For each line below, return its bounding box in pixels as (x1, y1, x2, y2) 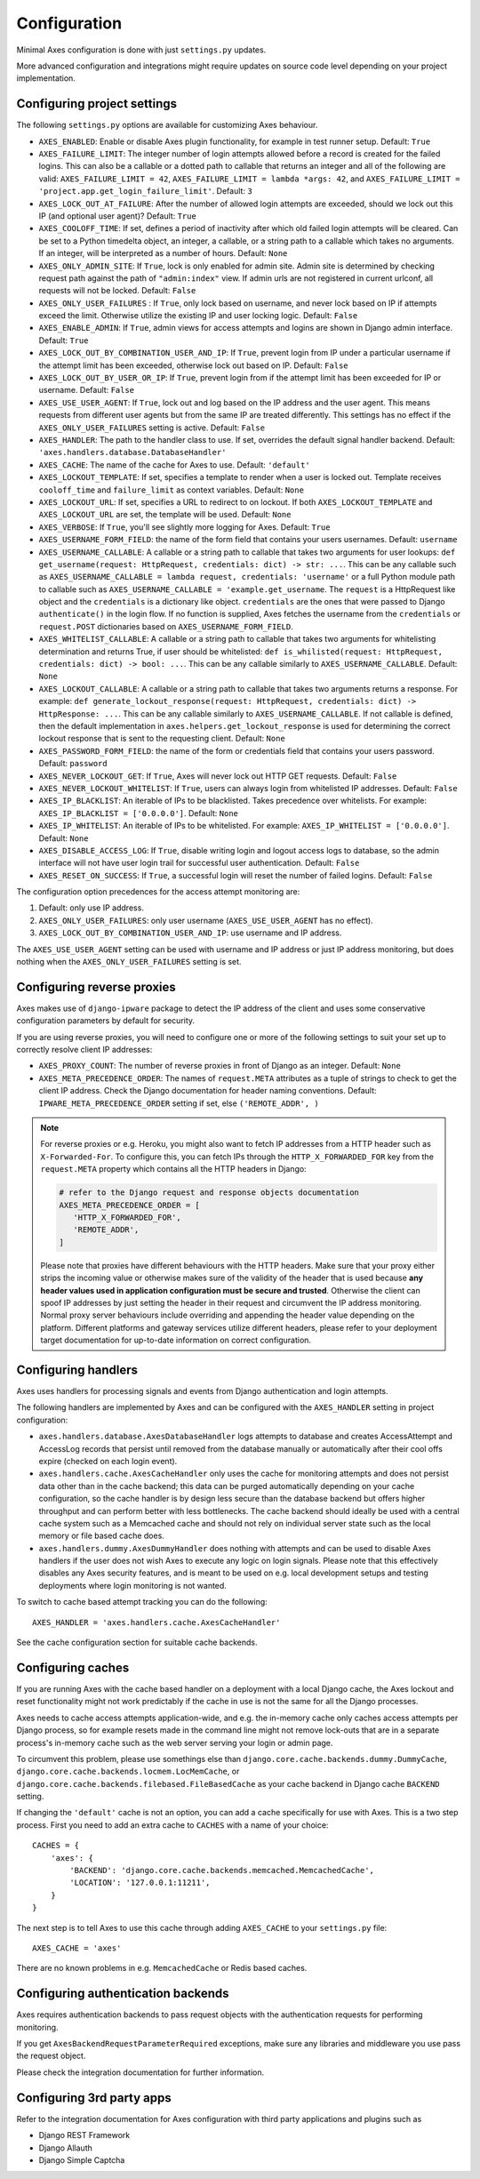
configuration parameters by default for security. (16, 1015, 196, 1026)
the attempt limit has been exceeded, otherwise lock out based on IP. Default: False (38, 360, 348, 371)
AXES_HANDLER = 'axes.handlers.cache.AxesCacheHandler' (32, 1617, 281, 1627)
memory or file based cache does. (38, 1530, 164, 1542)
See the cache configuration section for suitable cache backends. (16, 1637, 258, 1648)
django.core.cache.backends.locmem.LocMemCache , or (16, 1766, 240, 1777)
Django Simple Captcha (38, 2154, 125, 2165)
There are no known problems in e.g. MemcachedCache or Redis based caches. (16, 1963, 308, 1974)
